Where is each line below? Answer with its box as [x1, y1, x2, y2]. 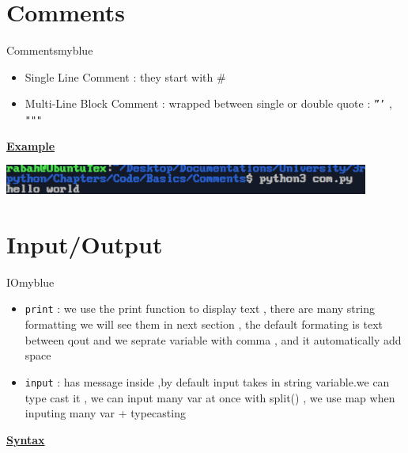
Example [6, 137, 55, 154]
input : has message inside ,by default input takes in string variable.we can [25, 373, 390, 390]
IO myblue [6, 273, 55, 290]
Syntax [6, 431, 45, 447]
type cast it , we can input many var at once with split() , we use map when [25, 389, 395, 405]
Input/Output [6, 227, 163, 260]
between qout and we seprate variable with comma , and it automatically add [25, 331, 402, 348]
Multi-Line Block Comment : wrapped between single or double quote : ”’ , [25, 95, 392, 112]
